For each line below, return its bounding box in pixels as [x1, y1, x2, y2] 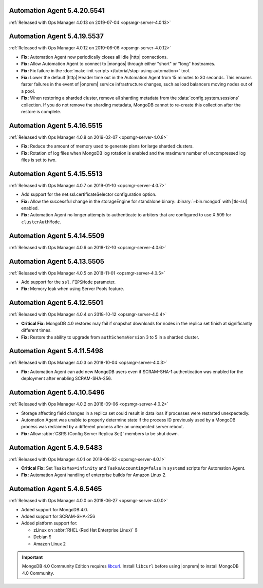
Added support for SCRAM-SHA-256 [21, 513, 95, 520]
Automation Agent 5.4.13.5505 [9, 257, 105, 266]
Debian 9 [33, 534, 52, 540]
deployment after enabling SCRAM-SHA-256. [21, 376, 112, 381]
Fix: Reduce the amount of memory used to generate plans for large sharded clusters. [21, 143, 194, 149]
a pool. [21, 88, 35, 94]
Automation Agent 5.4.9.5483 [9, 443, 102, 452]
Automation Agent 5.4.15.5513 [9, 169, 103, 178]
